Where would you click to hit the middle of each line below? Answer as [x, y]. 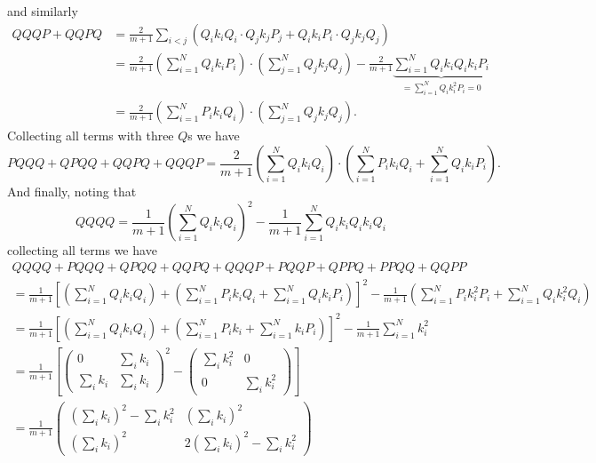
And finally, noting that [72, 192]
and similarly [43, 11]
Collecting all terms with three [91, 136]
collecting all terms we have [82, 250]
